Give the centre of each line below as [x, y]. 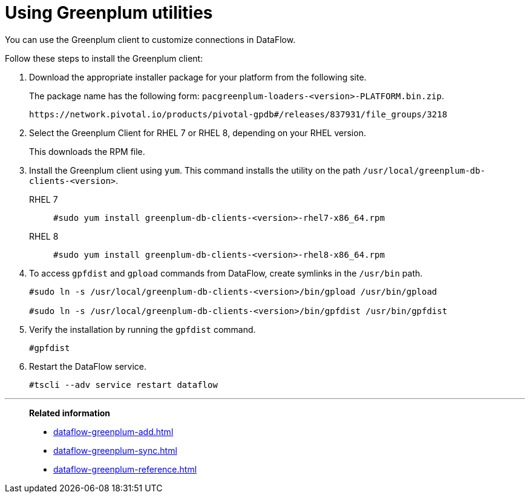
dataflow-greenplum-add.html [113, 431]
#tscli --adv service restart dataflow [123, 385]
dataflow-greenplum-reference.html [125, 469]
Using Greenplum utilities [109, 13]
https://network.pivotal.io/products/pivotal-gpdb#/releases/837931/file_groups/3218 [238, 114]
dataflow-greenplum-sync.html [115, 450]
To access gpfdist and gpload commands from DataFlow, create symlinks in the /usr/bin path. [226, 273]
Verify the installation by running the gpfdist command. [142, 329]
